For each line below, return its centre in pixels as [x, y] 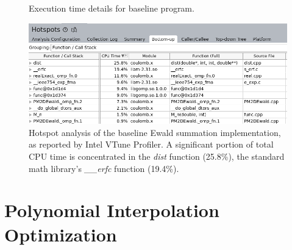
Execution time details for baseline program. [112, 8]
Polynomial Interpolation [112, 210]
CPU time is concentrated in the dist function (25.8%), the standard [157, 156]
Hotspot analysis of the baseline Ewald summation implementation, [155, 132]
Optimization [61, 234]
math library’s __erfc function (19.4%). [104, 168]
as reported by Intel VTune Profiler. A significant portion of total [151, 144]
